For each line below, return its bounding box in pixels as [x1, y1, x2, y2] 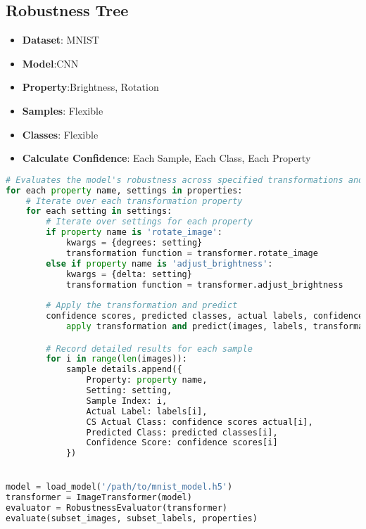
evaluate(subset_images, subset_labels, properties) [6, 514, 258, 524]
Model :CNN [22, 56, 79, 70]
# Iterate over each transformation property [25, 196, 243, 206]
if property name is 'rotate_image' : [46, 227, 222, 238]
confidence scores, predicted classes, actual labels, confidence [46, 311, 364, 321]
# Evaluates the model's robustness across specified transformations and [6, 174, 364, 185]
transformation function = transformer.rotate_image [65, 248, 318, 258]
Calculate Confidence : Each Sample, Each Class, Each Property [22, 151, 311, 165]
